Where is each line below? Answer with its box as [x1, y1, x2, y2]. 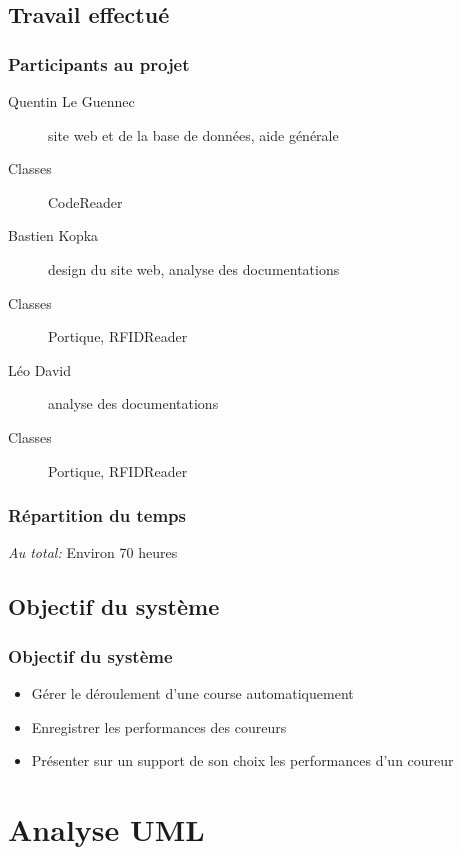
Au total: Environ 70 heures [8, 542, 178, 563]
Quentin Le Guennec [8, 91, 135, 111]
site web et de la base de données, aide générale [48, 124, 339, 145]
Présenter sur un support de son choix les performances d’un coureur [31, 750, 454, 771]
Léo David [8, 359, 71, 380]
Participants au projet [8, 51, 190, 76]
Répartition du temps [8, 503, 186, 528]
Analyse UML [8, 808, 205, 849]
